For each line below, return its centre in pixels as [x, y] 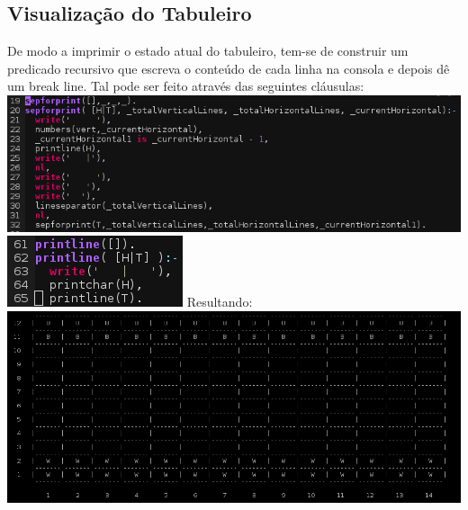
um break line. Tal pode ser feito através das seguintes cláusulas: [186, 86]
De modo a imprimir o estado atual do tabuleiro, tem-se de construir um [208, 51]
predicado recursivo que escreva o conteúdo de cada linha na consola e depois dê [229, 68]
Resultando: [220, 302]
